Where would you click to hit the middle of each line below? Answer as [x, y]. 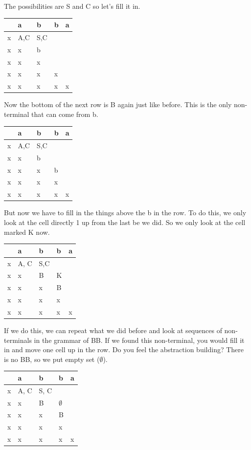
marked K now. [27, 232]
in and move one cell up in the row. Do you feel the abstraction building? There [124, 349]
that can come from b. [65, 114]
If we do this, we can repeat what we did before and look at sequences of [113, 330]
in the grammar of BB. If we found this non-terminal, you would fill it [139, 340]
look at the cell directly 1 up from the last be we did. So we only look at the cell [125, 222]
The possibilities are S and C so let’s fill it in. [72, 6]
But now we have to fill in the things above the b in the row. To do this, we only [125, 213]
